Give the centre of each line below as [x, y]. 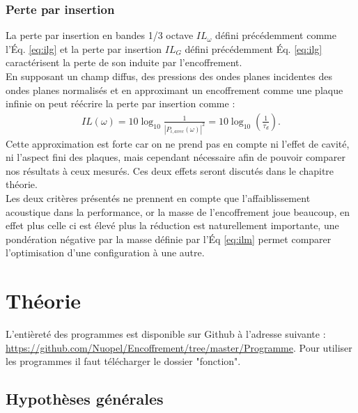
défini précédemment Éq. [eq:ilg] [254, 48]
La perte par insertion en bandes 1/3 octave [100, 35]
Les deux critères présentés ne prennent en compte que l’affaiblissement [158, 198]
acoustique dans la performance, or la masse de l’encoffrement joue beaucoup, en [178, 211]
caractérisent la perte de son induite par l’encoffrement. [124, 62]
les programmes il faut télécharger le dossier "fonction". [123, 361]
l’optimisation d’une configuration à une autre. [105, 252]
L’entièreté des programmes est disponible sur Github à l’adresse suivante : [166, 334]
